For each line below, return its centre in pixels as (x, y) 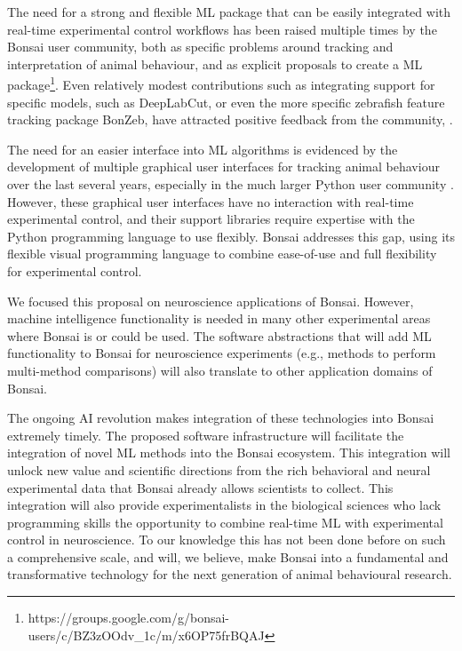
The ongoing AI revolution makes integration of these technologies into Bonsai (221, 418)
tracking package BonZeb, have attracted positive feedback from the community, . (230, 119)
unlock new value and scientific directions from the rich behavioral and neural (219, 469)
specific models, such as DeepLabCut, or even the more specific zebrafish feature (226, 102)
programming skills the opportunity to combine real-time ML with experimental (225, 522)
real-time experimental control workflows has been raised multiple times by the (222, 29)
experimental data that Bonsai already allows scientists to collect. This (200, 487)
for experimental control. (75, 270)
